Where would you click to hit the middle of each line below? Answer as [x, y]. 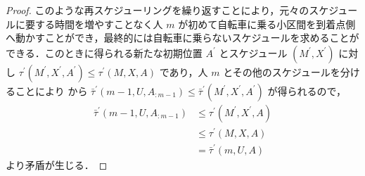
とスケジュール [253, 52]
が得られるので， [307, 90]
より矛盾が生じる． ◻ [57, 164]
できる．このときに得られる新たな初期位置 [104, 52]
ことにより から [51, 90]
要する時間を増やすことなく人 [94, 24]
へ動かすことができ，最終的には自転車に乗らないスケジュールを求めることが [182, 38]
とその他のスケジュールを [282, 71]
